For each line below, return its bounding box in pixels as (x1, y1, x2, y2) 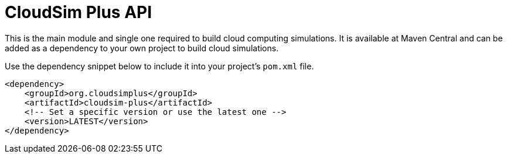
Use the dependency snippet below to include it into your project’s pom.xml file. (5, 61, 314, 71)
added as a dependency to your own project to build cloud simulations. (5, 43, 279, 53)
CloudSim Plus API (5, 2, 152, 22)
